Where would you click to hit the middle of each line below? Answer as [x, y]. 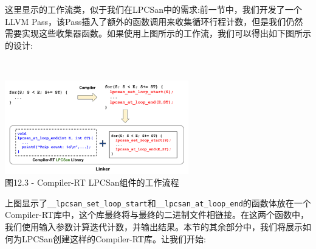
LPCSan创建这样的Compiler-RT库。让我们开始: [114, 238]
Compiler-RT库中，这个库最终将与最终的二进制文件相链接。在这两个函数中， [157, 215]
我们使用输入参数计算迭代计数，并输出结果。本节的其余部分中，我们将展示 [154, 226]
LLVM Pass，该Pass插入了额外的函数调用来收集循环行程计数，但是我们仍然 [154, 21]
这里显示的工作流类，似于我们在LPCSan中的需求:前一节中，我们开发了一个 [153, 9]
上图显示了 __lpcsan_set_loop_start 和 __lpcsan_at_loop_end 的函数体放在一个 [158, 202]
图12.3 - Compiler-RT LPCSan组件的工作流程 [92, 182]
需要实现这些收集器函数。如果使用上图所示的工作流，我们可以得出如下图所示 [158, 33]
